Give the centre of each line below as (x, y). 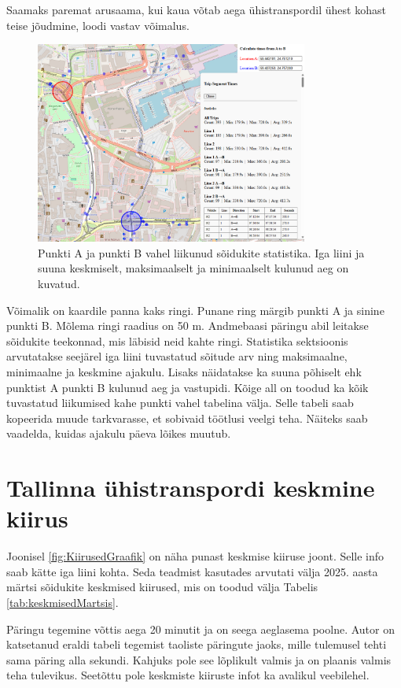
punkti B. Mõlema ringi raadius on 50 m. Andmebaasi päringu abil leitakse (188, 326)
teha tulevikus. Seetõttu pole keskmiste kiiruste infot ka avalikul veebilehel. (188, 675)
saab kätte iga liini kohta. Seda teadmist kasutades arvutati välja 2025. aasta (192, 571)
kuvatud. (59, 284)
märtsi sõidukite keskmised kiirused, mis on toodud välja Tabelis (162, 587)
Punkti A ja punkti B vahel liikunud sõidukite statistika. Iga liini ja (201, 252)
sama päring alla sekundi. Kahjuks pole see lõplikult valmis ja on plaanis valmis (199, 659)
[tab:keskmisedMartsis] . (63, 603)
